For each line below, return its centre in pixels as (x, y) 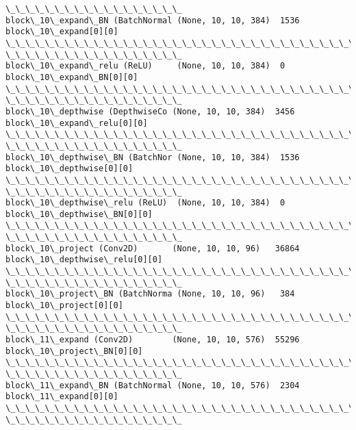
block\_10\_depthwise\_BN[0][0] (79, 214)
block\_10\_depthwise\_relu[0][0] (84, 260)
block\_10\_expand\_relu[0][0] (77, 123)
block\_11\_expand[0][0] (62, 397)
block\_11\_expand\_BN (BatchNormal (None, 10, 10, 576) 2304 (153, 385)
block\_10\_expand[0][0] (62, 32)
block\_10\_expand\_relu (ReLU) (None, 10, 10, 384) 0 (145, 66)
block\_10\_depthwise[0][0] (69, 169)
